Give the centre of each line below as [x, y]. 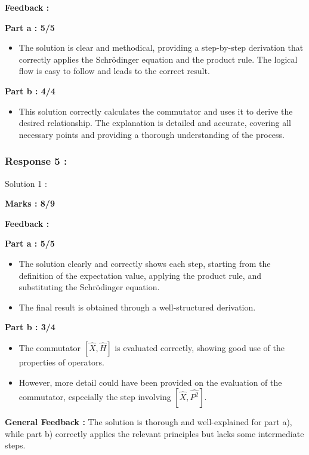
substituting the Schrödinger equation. [89, 287]
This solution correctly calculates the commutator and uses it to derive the [156, 111]
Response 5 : [36, 161]
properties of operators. [61, 362]
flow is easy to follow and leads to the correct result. [114, 71]
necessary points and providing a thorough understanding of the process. [152, 134]
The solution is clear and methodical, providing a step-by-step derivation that [161, 47]
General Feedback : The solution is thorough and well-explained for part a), [149, 422]
